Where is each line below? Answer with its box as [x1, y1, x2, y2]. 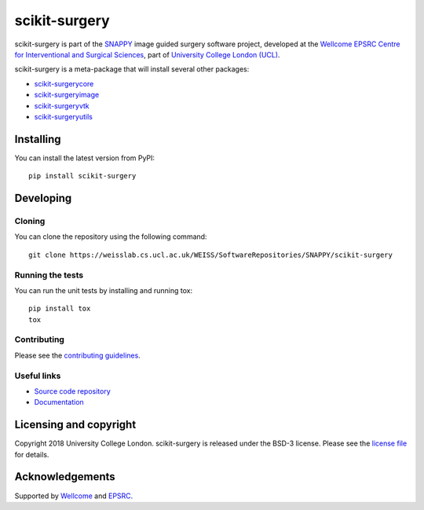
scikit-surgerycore [34, 79, 94, 88]
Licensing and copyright [14, 418, 137, 431]
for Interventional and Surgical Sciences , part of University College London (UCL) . [14, 50, 280, 59]
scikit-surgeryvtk [34, 101, 90, 110]
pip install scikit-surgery [28, 171, 137, 181]
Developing [14, 192, 72, 204]
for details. [14, 449, 49, 459]
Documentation [34, 398, 84, 407]
